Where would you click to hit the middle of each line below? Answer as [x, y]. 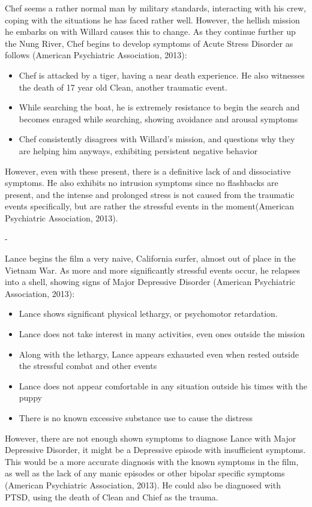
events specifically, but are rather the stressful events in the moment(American [150, 206]
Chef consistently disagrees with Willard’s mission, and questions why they [157, 139]
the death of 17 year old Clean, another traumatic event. [123, 87]
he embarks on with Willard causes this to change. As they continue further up [150, 31]
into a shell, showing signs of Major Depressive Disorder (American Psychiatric [150, 282]
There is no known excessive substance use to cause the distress [136, 418]
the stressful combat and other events [88, 366]
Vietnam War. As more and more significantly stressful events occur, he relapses [152, 270]
